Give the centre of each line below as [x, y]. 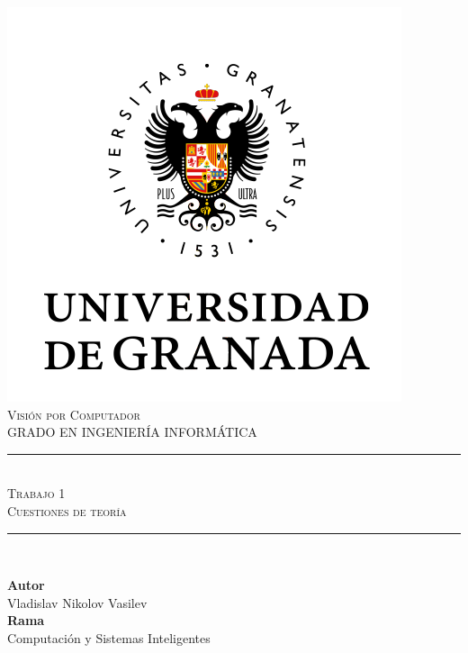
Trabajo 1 [36, 493]
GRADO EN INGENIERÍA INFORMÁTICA [132, 432]
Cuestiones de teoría [67, 510]
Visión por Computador [74, 414]
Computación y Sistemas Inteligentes [109, 637]
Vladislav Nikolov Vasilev [77, 602]
